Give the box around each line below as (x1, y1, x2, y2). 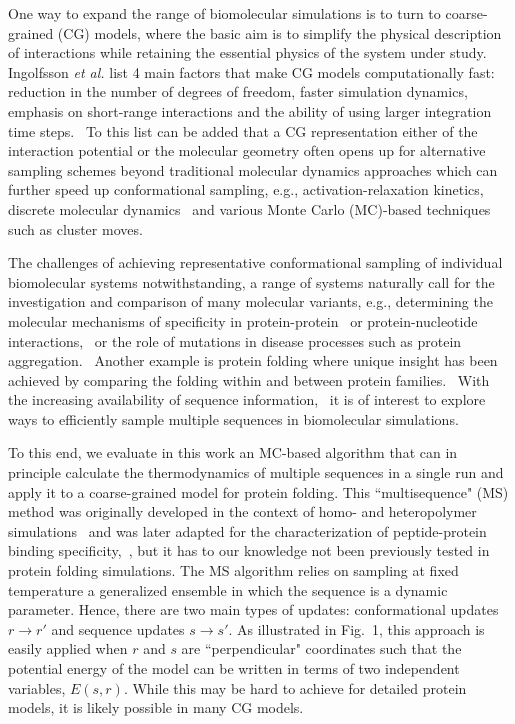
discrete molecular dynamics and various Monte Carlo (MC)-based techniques (8, 198, 491, 219)
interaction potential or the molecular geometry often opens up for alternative (8, 140, 486, 161)
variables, (8, 677, 66, 698)
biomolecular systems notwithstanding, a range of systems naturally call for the (8, 271, 495, 292)
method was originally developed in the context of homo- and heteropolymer (8, 501, 477, 522)
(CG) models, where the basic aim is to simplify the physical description (57, 22, 502, 43)
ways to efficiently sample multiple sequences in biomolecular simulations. (8, 408, 459, 429)
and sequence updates (51, 618, 185, 639)
